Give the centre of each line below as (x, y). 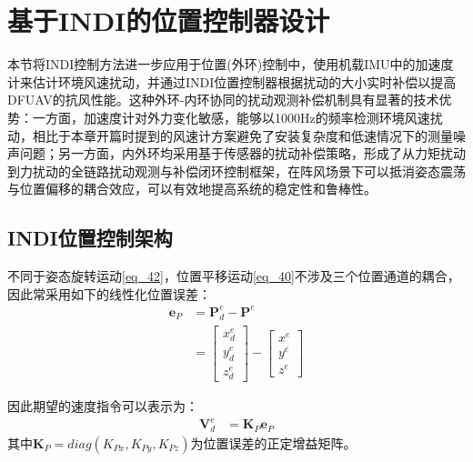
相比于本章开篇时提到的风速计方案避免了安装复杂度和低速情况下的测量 (242, 135)
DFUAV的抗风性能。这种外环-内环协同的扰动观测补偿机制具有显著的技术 (223, 100)
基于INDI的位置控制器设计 (169, 20)
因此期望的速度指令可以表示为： (103, 406)
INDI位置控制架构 (90, 238)
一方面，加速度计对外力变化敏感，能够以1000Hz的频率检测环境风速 (231, 117)
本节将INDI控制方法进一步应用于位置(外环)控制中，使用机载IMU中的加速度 (231, 64)
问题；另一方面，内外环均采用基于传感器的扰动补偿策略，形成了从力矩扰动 (242, 153)
